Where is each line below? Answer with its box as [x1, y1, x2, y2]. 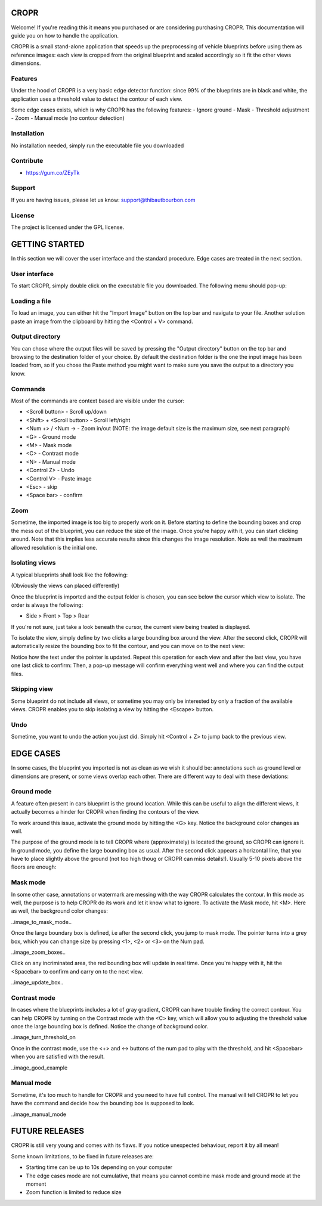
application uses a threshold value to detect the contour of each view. [11, 95, 182, 103]
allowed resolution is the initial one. [11, 544, 98, 551]
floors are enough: [11, 863, 57, 870]
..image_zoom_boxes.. [11, 948, 66, 956]
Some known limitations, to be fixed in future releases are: [11, 1152, 154, 1160]
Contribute [11, 157, 44, 165]
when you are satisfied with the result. [11, 1053, 105, 1061]
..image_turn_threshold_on [11, 1034, 76, 1041]
